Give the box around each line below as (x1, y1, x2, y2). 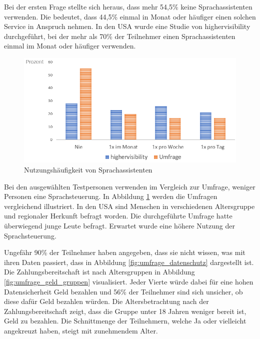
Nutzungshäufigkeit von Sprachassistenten (24, 164, 152, 175)
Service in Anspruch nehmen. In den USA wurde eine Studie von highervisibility (4, 21, 250, 31)
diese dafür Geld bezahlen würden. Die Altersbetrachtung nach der (4, 296, 209, 306)
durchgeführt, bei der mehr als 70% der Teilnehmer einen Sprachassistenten (4, 30, 235, 41)
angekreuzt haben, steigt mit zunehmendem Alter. (4, 325, 158, 335)
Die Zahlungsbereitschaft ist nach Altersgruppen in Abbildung (4, 266, 195, 277)
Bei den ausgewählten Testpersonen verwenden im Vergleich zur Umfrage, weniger (4, 181, 255, 191)
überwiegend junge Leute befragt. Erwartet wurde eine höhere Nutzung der (4, 220, 235, 231)
